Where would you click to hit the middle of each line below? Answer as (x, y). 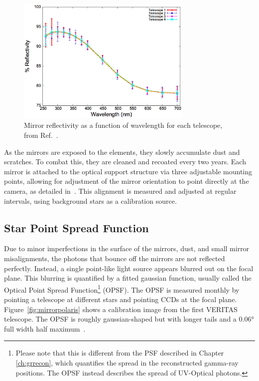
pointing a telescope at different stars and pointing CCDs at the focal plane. (121, 299)
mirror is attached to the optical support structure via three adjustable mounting (128, 171)
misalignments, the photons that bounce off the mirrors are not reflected (115, 258)
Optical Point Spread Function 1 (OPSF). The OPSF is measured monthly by (122, 289)
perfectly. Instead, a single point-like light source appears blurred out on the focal (129, 268)
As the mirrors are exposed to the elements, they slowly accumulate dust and (122, 152)
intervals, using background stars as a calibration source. (90, 200)
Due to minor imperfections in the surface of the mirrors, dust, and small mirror (127, 248)
